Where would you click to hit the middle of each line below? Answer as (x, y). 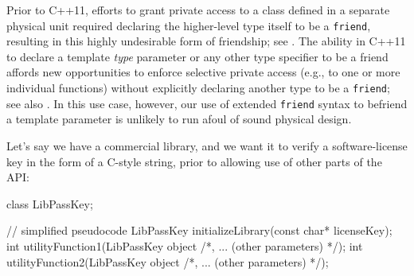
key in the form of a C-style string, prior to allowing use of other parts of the (194, 161)
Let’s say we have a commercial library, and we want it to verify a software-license (207, 145)
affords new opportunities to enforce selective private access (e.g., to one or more (203, 72)
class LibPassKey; (50, 203)
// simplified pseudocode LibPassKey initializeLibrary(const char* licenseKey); (199, 230)
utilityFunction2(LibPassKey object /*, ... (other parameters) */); (168, 261)
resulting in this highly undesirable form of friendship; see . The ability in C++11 (206, 41)
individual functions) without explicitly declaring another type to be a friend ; (198, 88)
